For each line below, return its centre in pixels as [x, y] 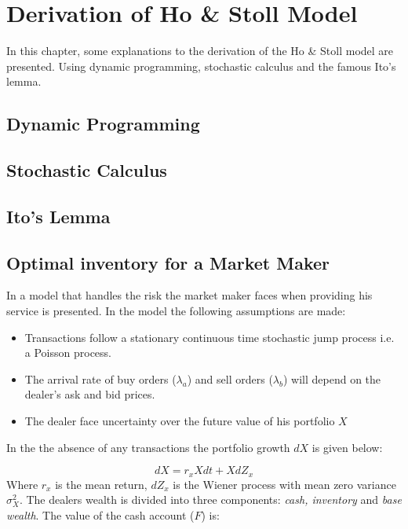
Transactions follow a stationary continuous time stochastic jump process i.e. [209, 337]
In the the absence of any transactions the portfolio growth [148, 447]
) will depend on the [332, 378]
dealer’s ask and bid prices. [90, 394]
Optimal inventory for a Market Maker [168, 262]
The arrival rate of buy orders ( [100, 378]
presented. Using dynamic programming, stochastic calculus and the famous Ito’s [201, 66]
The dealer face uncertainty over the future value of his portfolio [180, 421]
